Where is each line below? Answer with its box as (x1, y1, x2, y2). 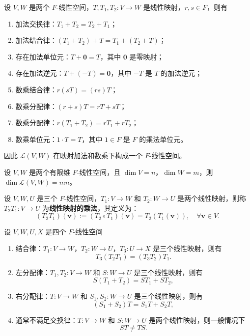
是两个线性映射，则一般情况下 (148, 314, 245, 325)
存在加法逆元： (15, 68, 64, 78)
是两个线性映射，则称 (177, 193, 246, 203)
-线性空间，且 (77, 167, 121, 177)
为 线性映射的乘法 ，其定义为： (42, 202, 139, 213)
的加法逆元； (161, 68, 202, 78)
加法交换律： (15, 18, 57, 28)
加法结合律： (15, 35, 57, 45)
